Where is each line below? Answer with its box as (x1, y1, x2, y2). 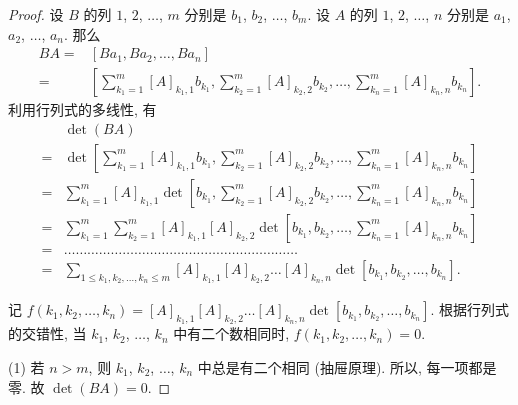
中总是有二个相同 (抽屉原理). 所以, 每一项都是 (197, 357, 497, 378)
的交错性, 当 (8, 323, 87, 344)
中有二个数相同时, (173, 323, 290, 344)
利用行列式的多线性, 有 (8, 99, 157, 120)
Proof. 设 (8, 4, 64, 24)
